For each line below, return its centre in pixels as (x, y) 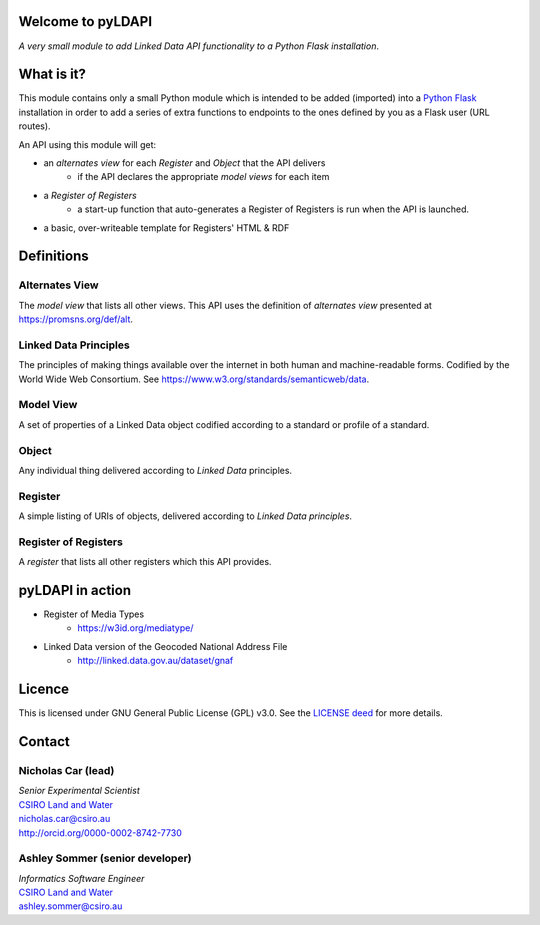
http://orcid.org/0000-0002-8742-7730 (100, 832)
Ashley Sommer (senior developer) (105, 858)
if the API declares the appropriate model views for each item (203, 177)
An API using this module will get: (87, 144)
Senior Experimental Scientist (79, 791)
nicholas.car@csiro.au (64, 819)
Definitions (53, 256)
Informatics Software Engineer (81, 878)
